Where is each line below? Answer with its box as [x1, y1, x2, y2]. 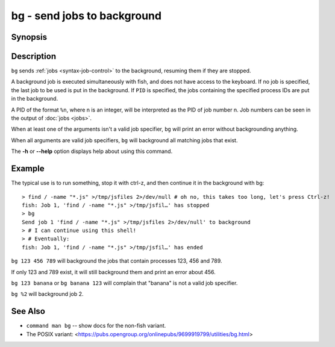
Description [11, 51, 57, 61]
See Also [11, 306, 45, 316]
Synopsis [11, 32, 48, 42]
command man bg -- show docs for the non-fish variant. [26, 322, 166, 330]
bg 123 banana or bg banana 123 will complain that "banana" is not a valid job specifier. [11, 280, 238, 287]
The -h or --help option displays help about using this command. [11, 148, 173, 155]
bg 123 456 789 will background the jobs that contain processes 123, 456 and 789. [11, 257, 222, 264]
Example [11, 163, 45, 174]
